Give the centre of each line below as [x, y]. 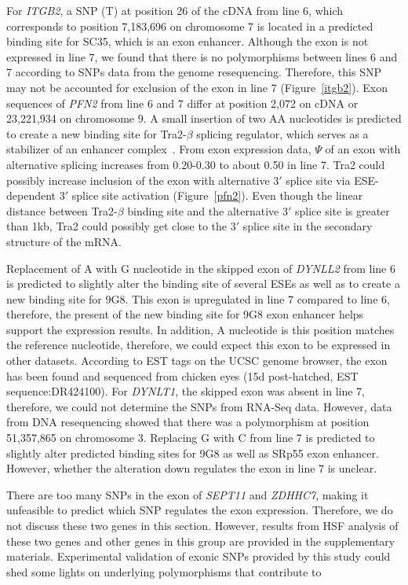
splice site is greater [342, 210]
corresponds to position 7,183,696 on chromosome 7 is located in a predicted [190, 26]
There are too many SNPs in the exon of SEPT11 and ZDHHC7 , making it [188, 494]
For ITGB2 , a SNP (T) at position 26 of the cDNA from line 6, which [175, 10]
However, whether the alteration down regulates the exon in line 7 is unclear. [192, 468]
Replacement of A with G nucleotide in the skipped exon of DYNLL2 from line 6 [201, 268]
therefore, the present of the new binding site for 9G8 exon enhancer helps [185, 314]
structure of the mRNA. [64, 241]
